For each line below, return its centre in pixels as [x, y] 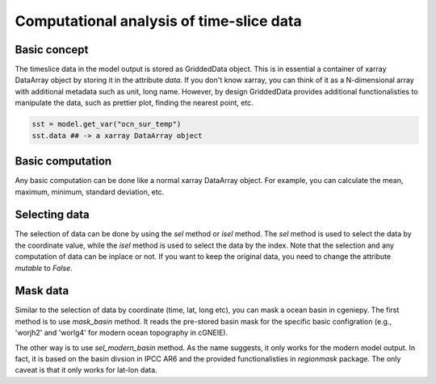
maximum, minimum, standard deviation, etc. [90, 192]
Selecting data [52, 215]
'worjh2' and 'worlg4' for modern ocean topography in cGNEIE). [122, 333]
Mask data [42, 291]
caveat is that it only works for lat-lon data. [86, 370]
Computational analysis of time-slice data [158, 21]
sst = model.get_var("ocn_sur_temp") [107, 124]
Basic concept [52, 50]
